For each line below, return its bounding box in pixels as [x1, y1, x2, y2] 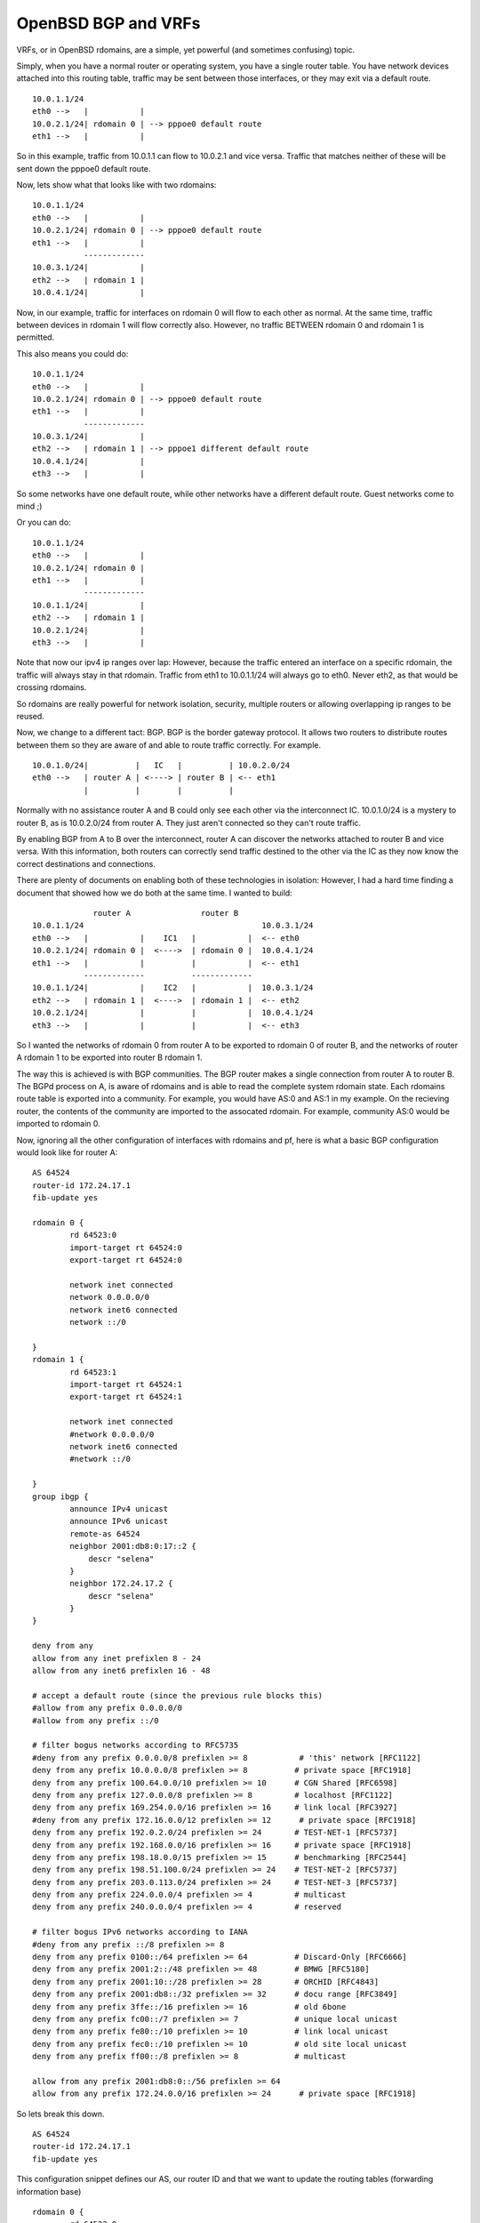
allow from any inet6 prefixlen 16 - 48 [32, 1665, 211, 1676]
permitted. [16, 332, 55, 342]
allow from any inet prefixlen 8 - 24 [32, 1653, 202, 1663]
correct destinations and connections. [16, 858, 156, 869]
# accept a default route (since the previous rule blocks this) [32, 1690, 324, 1700]
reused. [16, 710, 44, 721]
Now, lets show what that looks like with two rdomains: [16, 180, 217, 190]
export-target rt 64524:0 [69, 1255, 182, 1265]
